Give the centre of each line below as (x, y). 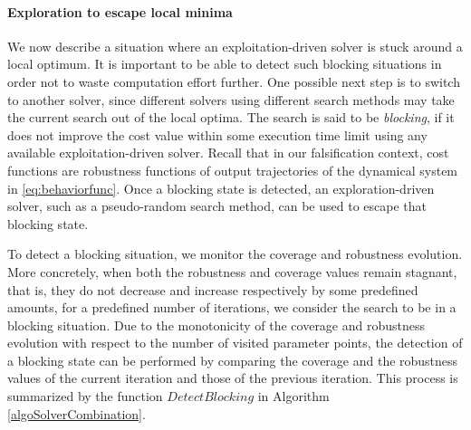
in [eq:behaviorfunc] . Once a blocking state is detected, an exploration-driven (221, 188)
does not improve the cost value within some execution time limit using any (217, 134)
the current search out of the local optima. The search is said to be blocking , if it (231, 117)
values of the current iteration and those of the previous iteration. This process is (233, 378)
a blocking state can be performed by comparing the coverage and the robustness (233, 360)
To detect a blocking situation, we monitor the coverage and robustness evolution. (235, 254)
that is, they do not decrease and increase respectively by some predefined (213, 289)
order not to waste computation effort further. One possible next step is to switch (234, 81)
